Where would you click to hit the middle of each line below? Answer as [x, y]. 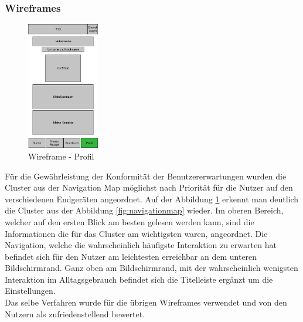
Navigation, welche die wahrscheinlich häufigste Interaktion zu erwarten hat [141, 245]
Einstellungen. [30, 291]
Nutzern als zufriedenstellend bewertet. [75, 313]
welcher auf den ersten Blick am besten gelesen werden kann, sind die [130, 221]
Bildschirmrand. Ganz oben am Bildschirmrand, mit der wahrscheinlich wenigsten [151, 268]
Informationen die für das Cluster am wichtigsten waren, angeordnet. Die [136, 233]
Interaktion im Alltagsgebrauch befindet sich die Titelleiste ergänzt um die [139, 279]
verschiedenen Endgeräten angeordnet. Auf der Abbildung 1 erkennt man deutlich [152, 199]
